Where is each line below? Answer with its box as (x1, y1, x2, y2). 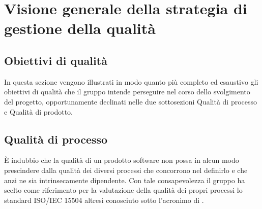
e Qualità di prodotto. (4, 106, 73, 117)
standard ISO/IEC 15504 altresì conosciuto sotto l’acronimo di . (4, 194, 204, 205)
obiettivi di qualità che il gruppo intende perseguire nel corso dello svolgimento (4, 86, 250, 97)
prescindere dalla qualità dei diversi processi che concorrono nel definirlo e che (4, 164, 248, 175)
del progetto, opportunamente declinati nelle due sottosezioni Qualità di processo (4, 96, 257, 107)
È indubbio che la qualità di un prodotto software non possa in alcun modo (4, 155, 239, 165)
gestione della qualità (4, 18, 156, 39)
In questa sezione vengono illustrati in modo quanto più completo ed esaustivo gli (4, 76, 258, 87)
